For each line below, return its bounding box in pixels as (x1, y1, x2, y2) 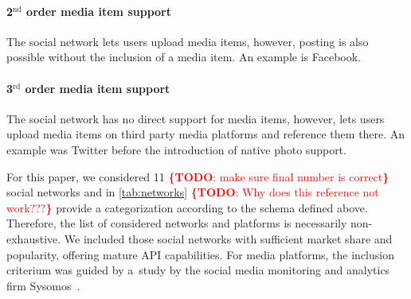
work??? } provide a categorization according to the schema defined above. (6, 199, 368, 216)
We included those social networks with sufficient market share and (64, 230, 393, 247)
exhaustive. (6, 230, 61, 247)
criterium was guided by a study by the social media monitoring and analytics (6, 262, 390, 278)
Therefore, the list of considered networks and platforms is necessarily (6, 215, 347, 231)
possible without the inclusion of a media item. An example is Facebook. (6, 49, 362, 65)
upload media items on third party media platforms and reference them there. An (6, 126, 405, 142)
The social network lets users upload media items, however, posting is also (6, 33, 369, 49)
